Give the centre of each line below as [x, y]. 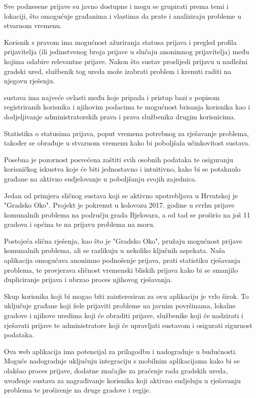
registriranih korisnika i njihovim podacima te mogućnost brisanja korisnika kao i [127, 107]
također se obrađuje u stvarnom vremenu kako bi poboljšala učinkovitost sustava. [127, 143]
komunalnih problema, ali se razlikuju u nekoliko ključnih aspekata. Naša [115, 250]
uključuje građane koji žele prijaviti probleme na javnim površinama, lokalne [120, 306]
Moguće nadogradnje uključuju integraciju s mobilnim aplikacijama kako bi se [122, 361]
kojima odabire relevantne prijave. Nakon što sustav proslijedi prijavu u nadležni [126, 61]
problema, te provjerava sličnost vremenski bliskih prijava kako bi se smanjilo [121, 270]
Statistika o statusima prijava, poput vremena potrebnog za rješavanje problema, [127, 133]
